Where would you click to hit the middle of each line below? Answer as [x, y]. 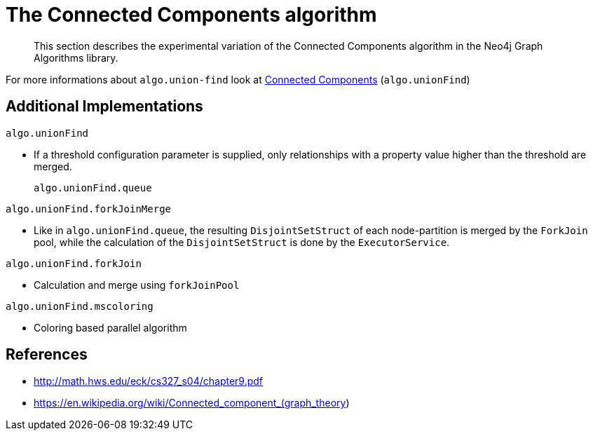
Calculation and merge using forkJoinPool [137, 285]
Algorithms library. [76, 57]
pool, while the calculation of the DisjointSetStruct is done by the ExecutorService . [242, 242]
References [47, 355]
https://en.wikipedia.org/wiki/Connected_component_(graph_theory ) [192, 403]
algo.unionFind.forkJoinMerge [89, 209]
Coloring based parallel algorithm [110, 327]
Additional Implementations [104, 107]
